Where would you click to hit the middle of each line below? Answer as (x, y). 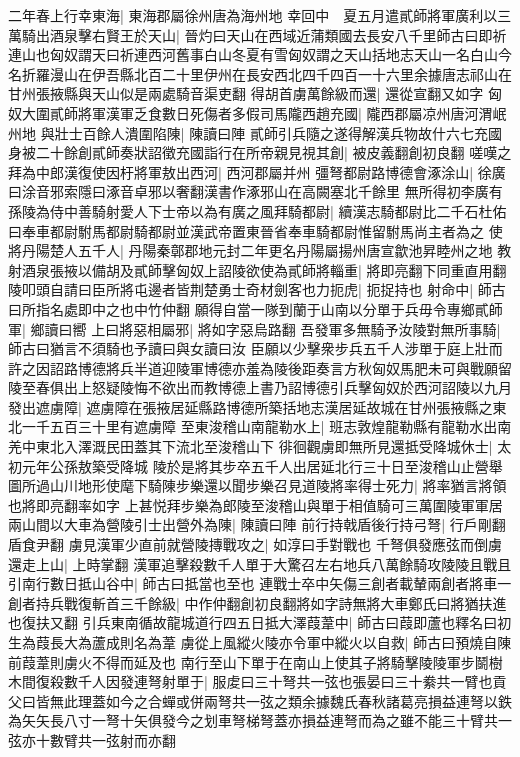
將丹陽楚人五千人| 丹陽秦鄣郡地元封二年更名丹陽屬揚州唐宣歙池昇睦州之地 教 (260, 250)
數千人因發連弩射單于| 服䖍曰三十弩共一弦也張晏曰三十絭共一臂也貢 (285, 681)
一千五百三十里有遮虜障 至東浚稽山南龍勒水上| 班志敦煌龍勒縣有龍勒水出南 (266, 426)
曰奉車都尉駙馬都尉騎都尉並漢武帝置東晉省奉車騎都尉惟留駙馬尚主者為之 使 (255, 230)
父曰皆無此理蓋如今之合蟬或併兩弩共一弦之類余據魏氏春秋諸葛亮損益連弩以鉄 (260, 700)
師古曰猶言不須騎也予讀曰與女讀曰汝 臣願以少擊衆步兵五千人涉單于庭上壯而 (255, 348)
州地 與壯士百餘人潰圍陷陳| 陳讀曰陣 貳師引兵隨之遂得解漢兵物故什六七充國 (255, 132)
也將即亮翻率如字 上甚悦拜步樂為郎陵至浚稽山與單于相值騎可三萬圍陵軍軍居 (255, 504)
